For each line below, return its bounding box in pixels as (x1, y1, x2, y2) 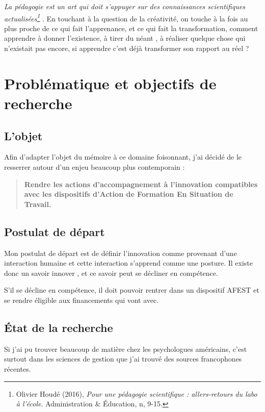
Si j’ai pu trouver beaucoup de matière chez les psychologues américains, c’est (4, 343, 247, 354)
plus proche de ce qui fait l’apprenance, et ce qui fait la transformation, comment (4, 22, 258, 33)
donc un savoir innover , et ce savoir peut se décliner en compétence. (4, 267, 218, 278)
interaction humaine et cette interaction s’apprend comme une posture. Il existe (4, 257, 253, 268)
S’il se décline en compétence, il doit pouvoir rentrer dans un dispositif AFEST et (4, 285, 259, 295)
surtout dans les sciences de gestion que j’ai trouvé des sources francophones (4, 353, 242, 364)
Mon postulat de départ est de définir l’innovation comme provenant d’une (4, 247, 237, 258)
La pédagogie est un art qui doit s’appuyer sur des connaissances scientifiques (4, 1, 246, 11)
